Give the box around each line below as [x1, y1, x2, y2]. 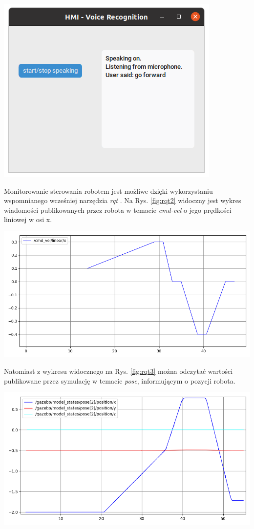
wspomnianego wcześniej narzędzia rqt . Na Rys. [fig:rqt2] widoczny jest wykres [4, 195, 241, 205]
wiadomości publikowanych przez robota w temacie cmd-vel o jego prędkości [4, 204, 232, 215]
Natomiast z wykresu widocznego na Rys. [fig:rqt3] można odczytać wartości [4, 366, 233, 376]
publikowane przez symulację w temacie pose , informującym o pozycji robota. [4, 375, 235, 386]
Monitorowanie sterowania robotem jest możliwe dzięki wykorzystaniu [4, 185, 213, 196]
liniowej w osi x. [4, 214, 52, 224]
